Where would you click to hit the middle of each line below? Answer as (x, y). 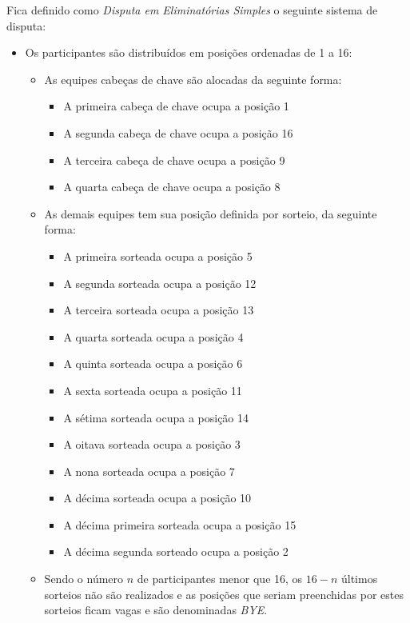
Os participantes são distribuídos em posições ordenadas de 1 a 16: (189, 52)
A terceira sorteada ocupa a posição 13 (159, 310)
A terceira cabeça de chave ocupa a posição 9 (174, 160)
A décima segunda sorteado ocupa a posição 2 (176, 551)
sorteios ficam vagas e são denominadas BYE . (156, 610)
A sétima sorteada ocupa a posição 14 (156, 417)
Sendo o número (84, 579)
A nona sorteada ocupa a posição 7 (149, 471)
